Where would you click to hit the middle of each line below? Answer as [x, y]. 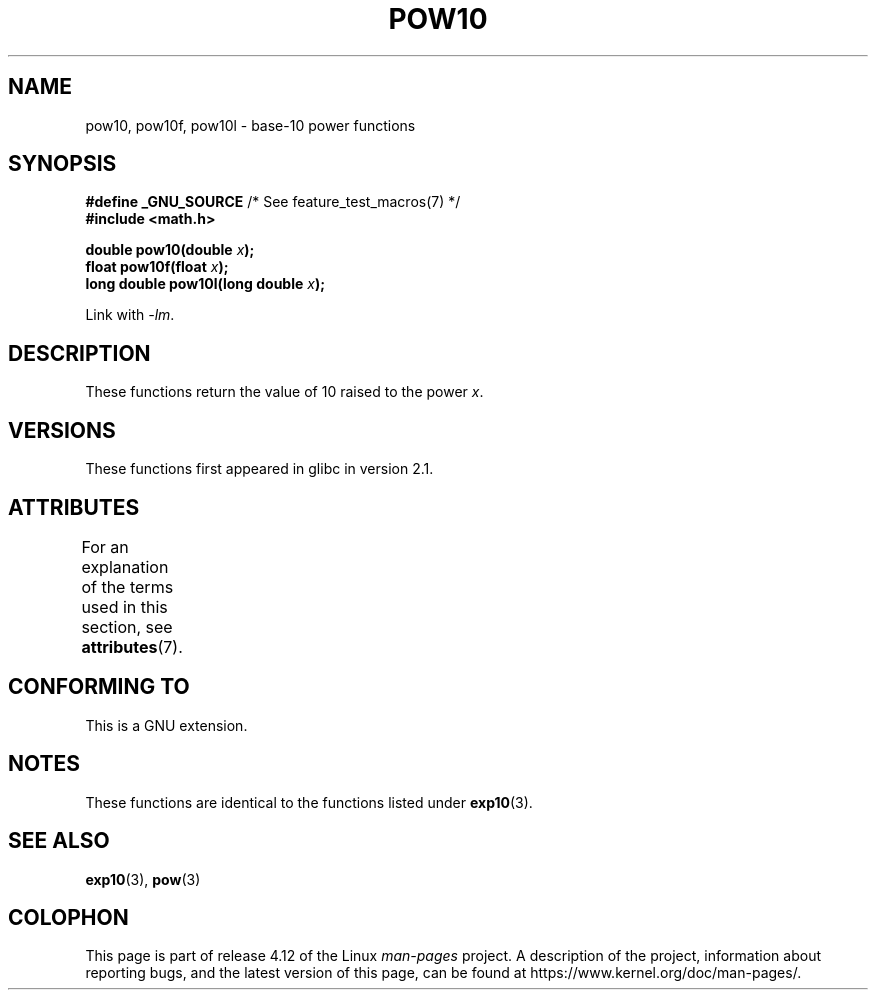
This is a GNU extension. [166, 725]
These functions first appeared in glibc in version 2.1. [259, 469]
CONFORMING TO [99, 687]
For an [105, 546]
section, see [127, 626]
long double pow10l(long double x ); [205, 284]
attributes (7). [132, 646]
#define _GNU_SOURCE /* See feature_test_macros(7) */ [273, 202]
